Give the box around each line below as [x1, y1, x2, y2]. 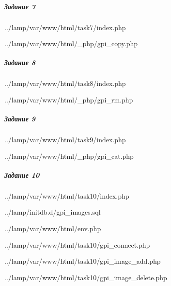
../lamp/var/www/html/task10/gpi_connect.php [4, 239, 150, 250]
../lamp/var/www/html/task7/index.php [4, 22, 126, 32]
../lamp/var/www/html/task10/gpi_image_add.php [4, 256, 161, 266]
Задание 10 [4, 169, 40, 180]
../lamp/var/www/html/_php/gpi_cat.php [4, 151, 134, 161]
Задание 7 [4, 1, 35, 11]
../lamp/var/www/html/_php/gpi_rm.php [4, 94, 133, 104]
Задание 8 [4, 57, 35, 67]
